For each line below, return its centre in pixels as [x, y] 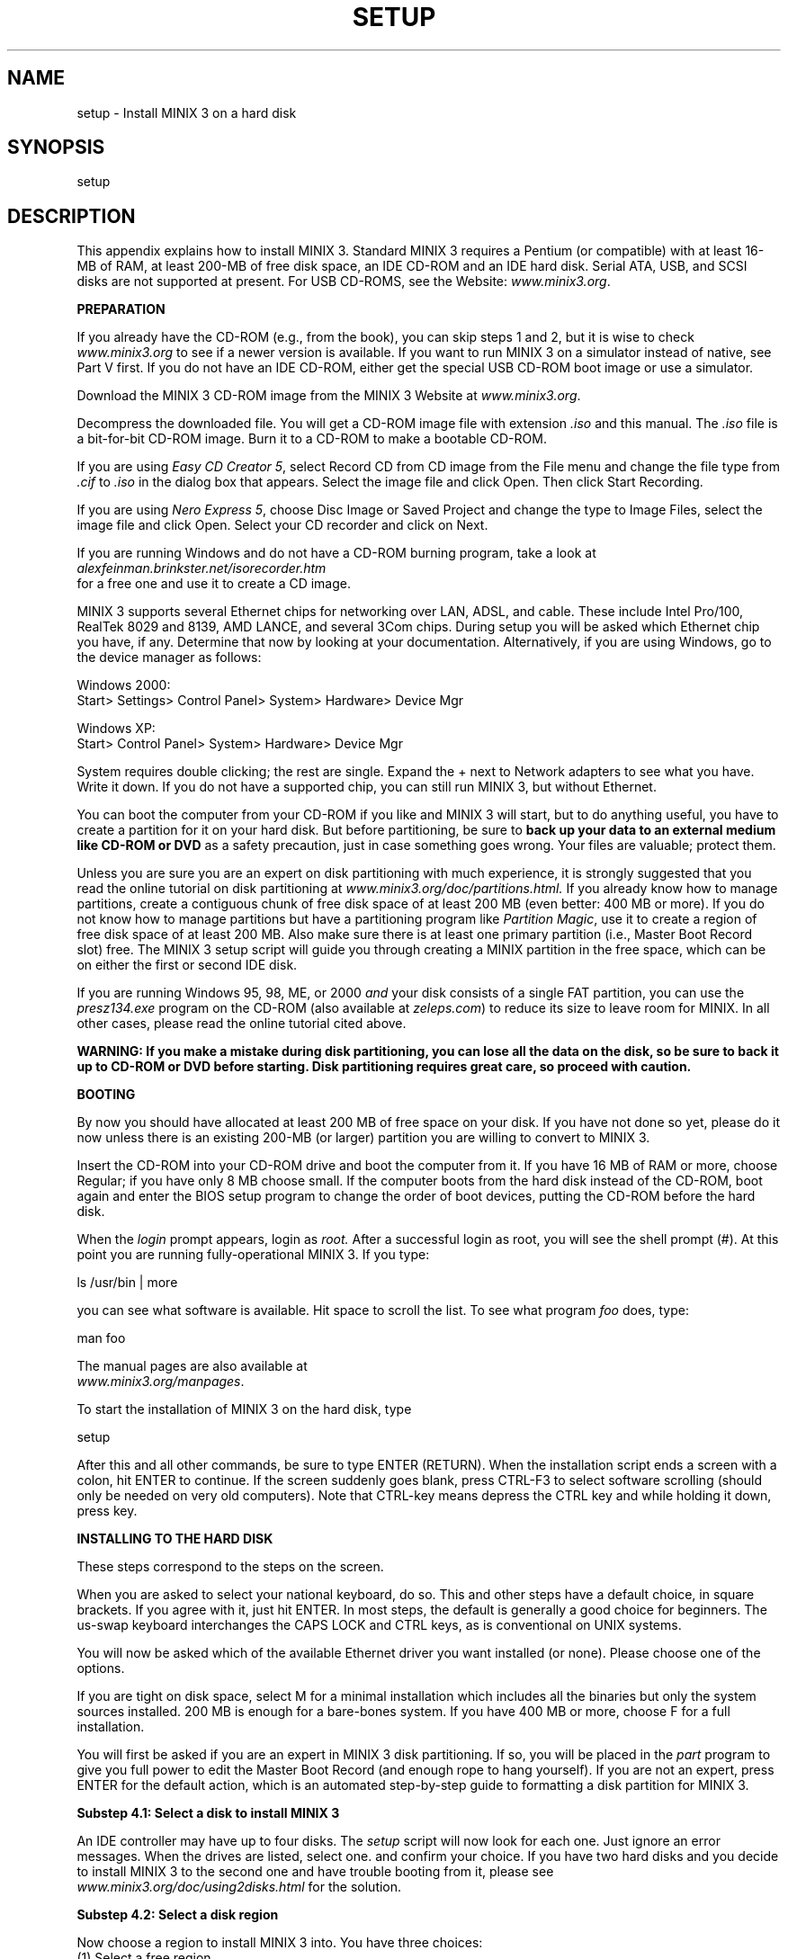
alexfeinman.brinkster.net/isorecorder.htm [201, 568]
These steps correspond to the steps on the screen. [230, 1567]
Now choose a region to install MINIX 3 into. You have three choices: [280, 1943]
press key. [107, 1511]
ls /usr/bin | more [127, 1283]
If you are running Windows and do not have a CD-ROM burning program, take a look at [336, 553]
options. [101, 1668]
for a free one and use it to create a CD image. [214, 584]
